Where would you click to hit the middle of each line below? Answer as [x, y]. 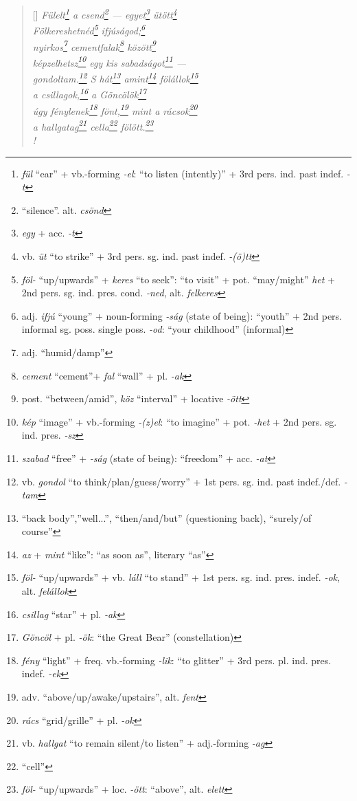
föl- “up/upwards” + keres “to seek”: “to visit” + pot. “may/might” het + [178, 279]
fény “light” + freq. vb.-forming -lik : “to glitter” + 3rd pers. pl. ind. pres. [176, 660]
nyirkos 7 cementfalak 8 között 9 [94, 45]
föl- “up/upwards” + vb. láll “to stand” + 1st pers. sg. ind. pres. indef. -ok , [181, 577]
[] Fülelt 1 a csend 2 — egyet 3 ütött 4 [105, 13]
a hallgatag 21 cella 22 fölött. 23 [93, 125]
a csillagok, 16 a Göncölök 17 [90, 93]
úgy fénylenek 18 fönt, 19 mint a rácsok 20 [115, 109]
